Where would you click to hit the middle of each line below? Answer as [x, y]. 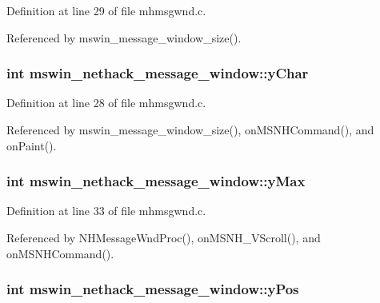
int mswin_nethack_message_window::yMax [156, 181]
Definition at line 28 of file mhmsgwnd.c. [106, 103]
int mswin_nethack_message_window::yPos [153, 289]
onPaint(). [32, 145]
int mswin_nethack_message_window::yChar [158, 73]
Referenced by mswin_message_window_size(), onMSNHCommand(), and [190, 130]
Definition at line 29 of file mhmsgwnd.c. [106, 10]
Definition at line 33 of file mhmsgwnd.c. [106, 211]
